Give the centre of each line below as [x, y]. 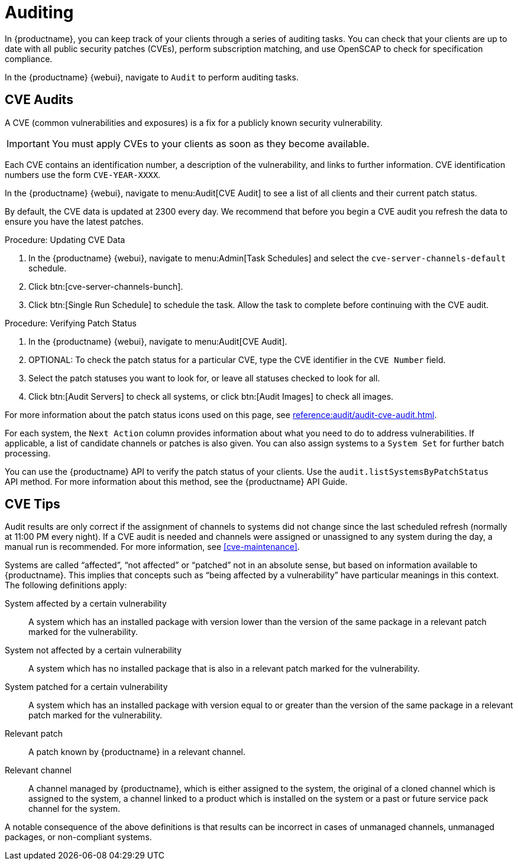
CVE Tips [33, 504]
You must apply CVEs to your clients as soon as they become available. [211, 143]
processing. [28, 453]
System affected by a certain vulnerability [86, 604]
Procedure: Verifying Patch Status [71, 323]
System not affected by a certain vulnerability [93, 650]
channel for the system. [75, 809]
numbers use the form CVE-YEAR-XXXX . [83, 174]
